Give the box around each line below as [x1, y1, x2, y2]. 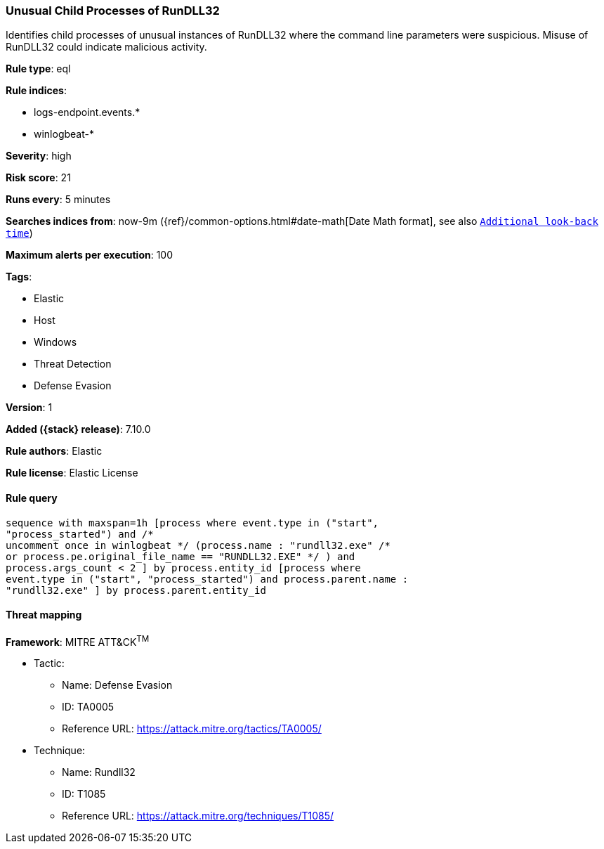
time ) [6, 227, 33, 240]
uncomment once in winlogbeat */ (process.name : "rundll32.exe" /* [6, 539, 390, 551]
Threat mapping [6, 609, 82, 621]
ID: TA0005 [62, 701, 114, 713]
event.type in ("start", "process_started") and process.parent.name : [6, 573, 409, 585]
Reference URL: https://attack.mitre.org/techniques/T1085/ [62, 810, 334, 822]
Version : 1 [6, 401, 53, 414]
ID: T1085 [62, 788, 106, 801]
